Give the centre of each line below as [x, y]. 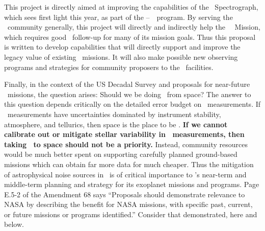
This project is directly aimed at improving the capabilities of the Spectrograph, [131, 7]
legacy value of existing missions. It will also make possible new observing [121, 56]
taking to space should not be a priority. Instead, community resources [126, 144]
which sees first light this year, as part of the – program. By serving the [118, 17]
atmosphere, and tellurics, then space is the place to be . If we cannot [116, 124]
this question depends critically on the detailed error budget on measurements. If [132, 104]
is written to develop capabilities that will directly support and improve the [122, 47]
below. [14, 224]
